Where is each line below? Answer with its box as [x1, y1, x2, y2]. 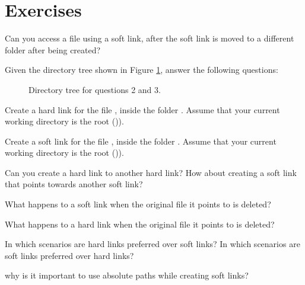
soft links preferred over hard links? [5, 249, 134, 261]
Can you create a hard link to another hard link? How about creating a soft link [5, 166, 297, 178]
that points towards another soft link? [5, 178, 143, 190]
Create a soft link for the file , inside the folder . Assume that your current [5, 135, 277, 147]
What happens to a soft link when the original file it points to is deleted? [5, 198, 271, 210]
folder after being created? [5, 43, 101, 56]
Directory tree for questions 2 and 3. [28, 83, 161, 95]
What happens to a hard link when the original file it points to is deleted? [5, 217, 275, 230]
